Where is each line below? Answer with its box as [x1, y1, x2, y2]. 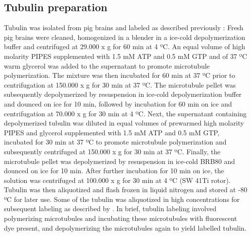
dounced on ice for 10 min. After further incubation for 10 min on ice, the [4, 165, 224, 176]
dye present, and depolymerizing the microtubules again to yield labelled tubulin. [4, 222, 247, 233]
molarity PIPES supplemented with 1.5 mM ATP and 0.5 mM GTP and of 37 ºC [4, 51, 247, 61]
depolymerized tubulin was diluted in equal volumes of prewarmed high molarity [4, 118, 244, 128]
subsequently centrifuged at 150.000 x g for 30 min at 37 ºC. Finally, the [4, 146, 220, 156]
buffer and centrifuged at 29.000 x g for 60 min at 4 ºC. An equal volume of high [4, 41, 245, 52]
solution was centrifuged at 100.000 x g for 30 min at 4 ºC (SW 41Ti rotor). [4, 175, 231, 185]
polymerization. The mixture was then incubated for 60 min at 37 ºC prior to [4, 70, 235, 80]
